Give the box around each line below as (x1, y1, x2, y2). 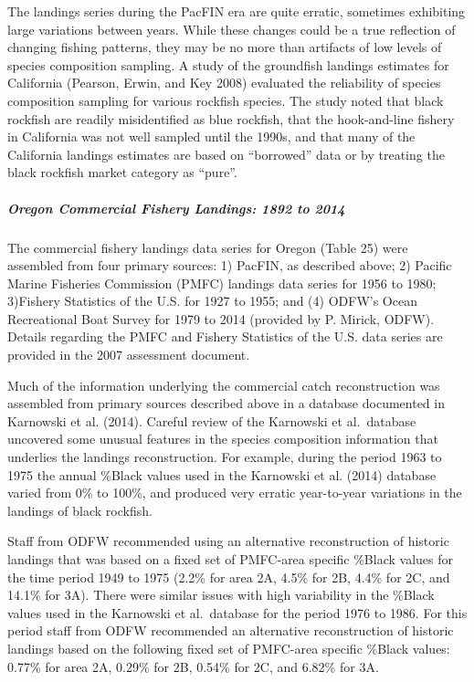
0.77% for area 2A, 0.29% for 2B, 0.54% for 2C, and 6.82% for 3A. (7, 656, 379, 676)
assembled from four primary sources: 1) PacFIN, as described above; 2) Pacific (7, 256, 452, 275)
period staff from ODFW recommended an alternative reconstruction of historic (7, 621, 454, 640)
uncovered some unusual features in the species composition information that (7, 429, 438, 448)
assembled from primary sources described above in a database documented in (7, 393, 445, 413)
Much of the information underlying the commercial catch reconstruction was (7, 375, 440, 394)
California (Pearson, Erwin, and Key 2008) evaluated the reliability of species (7, 73, 441, 92)
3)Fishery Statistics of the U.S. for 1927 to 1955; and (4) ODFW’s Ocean (7, 291, 417, 310)
